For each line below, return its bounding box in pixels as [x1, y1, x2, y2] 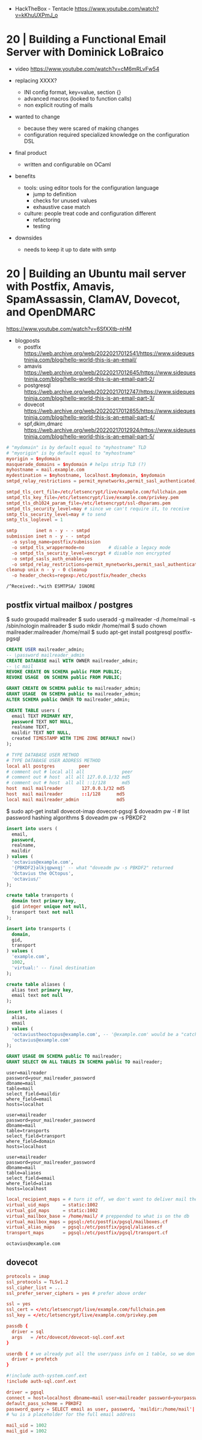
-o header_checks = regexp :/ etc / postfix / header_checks [11, 573, 147, 579]
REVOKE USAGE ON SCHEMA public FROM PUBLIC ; [6, 674, 122, 681]
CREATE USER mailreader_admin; [6, 647, 85, 653]
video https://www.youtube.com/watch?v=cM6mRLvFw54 [14, 65, 159, 72]
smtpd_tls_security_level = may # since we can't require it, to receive [6, 506, 189, 512]
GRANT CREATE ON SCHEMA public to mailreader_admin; [6, 686, 141, 692]
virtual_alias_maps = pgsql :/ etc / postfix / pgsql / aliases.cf [6, 1224, 163, 1231]
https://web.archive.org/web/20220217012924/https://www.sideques [23, 426, 196, 433]
